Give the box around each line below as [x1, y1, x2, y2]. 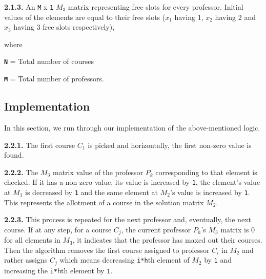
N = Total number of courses [4, 56, 94, 67]
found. [4, 149, 24, 160]
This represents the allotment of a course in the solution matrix [4, 197, 204, 207]
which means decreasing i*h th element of [59, 254, 190, 265]
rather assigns [4, 254, 48, 265]
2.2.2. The [4, 166, 38, 177]
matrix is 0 [220, 224, 255, 234]
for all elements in [4, 234, 60, 245]
